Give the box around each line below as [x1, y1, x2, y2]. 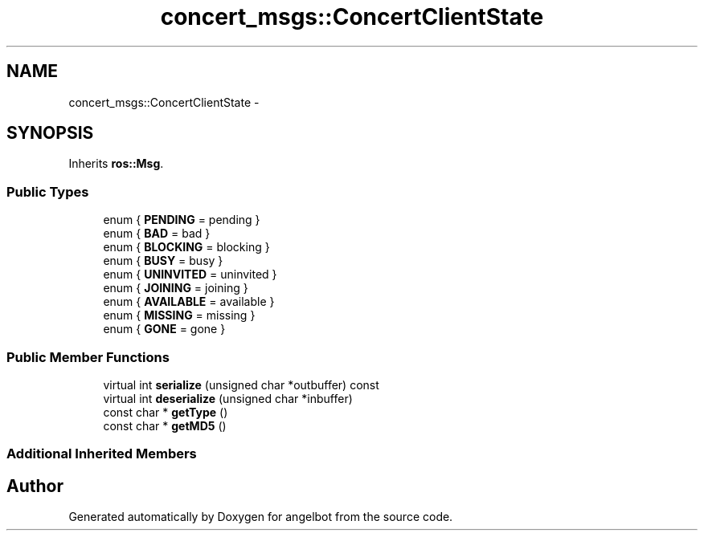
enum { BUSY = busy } [103, 254, 223, 268]
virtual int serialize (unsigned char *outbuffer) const [103, 377, 379, 392]
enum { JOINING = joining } [103, 281, 248, 295]
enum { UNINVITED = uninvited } [103, 267, 277, 282]
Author [6, 475, 63, 496]
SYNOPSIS [6, 123, 94, 144]
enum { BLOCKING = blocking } [103, 240, 270, 254]
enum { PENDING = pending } [103, 213, 260, 227]
